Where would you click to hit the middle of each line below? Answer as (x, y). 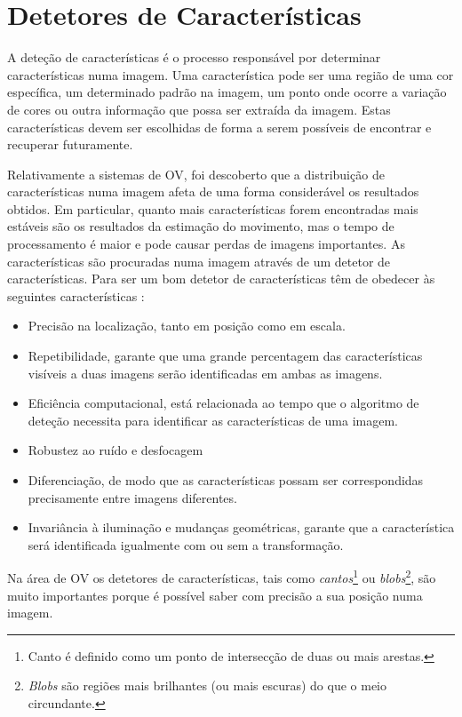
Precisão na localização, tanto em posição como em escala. (187, 326)
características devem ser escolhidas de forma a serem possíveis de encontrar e (219, 127)
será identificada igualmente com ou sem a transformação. (186, 544)
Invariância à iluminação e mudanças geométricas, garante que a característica (241, 527)
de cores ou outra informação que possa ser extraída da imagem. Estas (199, 109)
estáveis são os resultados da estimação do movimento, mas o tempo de (201, 226)
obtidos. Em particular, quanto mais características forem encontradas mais (213, 208)
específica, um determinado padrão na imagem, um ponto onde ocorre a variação (227, 92)
